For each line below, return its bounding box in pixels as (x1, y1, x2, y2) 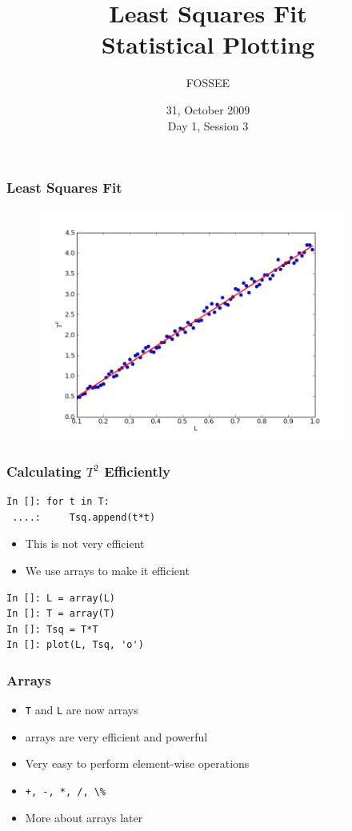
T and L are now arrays (25, 701, 138, 718)
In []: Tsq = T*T (6, 623, 98, 635)
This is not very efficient (25, 535, 145, 552)
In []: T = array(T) (6, 608, 116, 620)
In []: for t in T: (6, 496, 110, 508)
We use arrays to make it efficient (25, 561, 190, 578)
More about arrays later (25, 809, 143, 825)
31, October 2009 (166, 101, 250, 118)
